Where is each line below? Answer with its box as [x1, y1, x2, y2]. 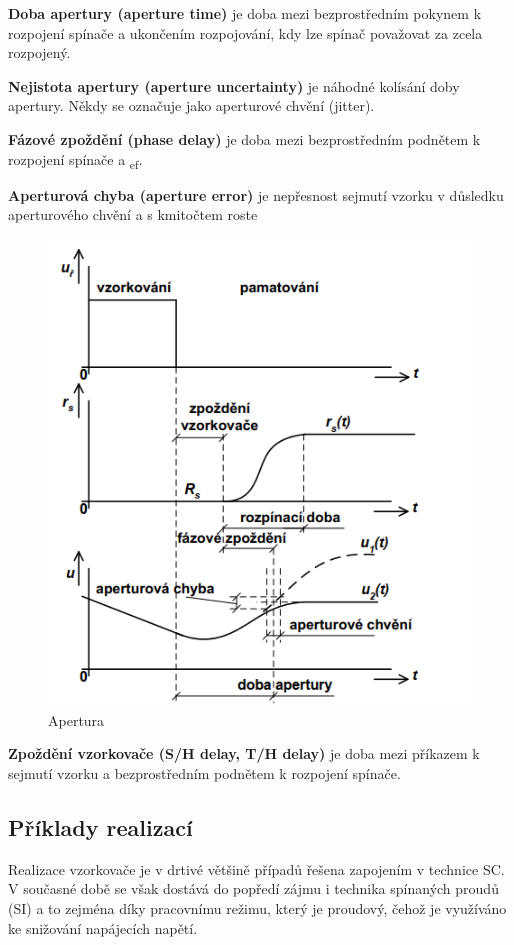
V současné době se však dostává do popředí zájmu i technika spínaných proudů [8, 878, 499, 899]
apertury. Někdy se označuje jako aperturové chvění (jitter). [8, 95, 375, 116]
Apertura [48, 709, 105, 730]
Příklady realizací [8, 811, 193, 842]
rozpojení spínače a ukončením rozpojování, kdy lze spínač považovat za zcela [8, 22, 483, 43]
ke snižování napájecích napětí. [8, 917, 198, 938]
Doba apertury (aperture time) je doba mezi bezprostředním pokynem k [8, 3, 482, 23]
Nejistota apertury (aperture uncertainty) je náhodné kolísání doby [8, 75, 460, 96]
